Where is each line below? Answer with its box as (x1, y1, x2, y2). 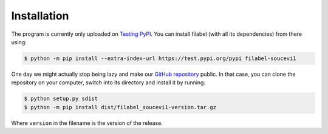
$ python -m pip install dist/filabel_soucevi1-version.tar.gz (24, 104, 217, 110)
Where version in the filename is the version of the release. (11, 119, 163, 127)
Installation (11, 9, 69, 22)
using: (11, 38, 27, 45)
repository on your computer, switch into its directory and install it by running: (11, 79, 206, 86)
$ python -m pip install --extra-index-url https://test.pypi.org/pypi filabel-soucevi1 (24, 55, 297, 62)
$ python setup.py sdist (24, 95, 98, 102)
